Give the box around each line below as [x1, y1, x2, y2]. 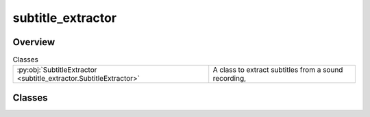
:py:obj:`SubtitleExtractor [16, 65, 97, 75]
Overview [12, 36, 56, 48]
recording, [212, 74, 247, 83]
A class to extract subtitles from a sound [212, 65, 343, 75]
